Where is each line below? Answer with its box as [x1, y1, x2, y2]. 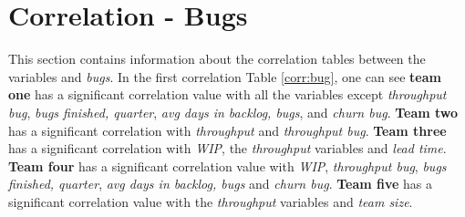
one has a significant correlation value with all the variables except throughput [8, 85, 447, 104]
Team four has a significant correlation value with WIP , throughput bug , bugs [8, 156, 447, 175]
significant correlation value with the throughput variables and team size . [8, 191, 413, 211]
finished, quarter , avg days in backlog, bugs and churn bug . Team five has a [8, 174, 433, 193]
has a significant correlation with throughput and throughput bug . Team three [8, 120, 447, 139]
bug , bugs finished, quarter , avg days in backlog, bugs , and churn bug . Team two [8, 102, 459, 121]
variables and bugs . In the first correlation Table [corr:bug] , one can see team [8, 67, 441, 86]
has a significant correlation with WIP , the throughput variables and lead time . [8, 139, 447, 158]
